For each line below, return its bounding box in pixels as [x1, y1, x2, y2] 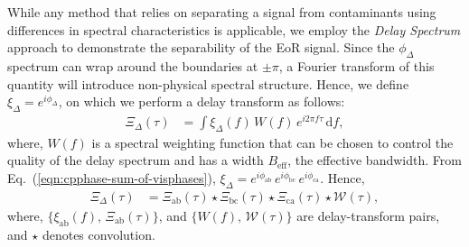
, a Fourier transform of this [278, 56, 435, 75]
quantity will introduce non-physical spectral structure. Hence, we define [7, 74, 409, 93]
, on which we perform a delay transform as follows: [58, 92, 345, 111]
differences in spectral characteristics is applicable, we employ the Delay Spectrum [7, 20, 461, 39]
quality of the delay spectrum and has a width [7, 151, 264, 169]
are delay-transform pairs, [296, 206, 440, 224]
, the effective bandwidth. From [287, 151, 462, 169]
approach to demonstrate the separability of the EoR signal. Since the [7, 38, 395, 57]
